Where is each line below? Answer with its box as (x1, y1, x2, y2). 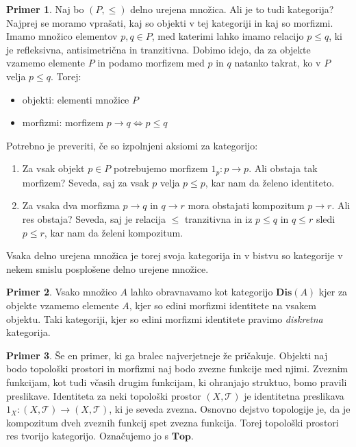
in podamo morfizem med (97, 56, 205, 70)
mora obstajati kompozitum (188, 198, 305, 213)
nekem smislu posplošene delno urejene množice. (6, 261, 209, 276)
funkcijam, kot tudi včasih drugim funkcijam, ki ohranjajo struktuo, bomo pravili (6, 374, 347, 389)
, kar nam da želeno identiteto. (205, 175, 335, 189)
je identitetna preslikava (244, 388, 344, 402)
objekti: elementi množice (22, 92, 129, 106)
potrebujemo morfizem (113, 161, 208, 176)
